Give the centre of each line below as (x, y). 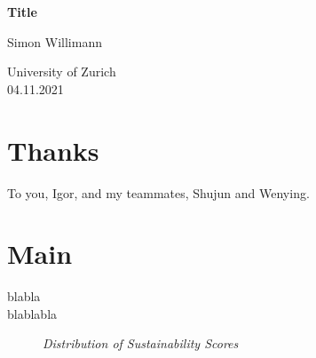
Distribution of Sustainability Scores (141, 343)
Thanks (53, 150)
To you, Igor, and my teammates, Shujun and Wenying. (158, 192)
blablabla (32, 313)
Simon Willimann (55, 41)
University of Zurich (62, 72)
